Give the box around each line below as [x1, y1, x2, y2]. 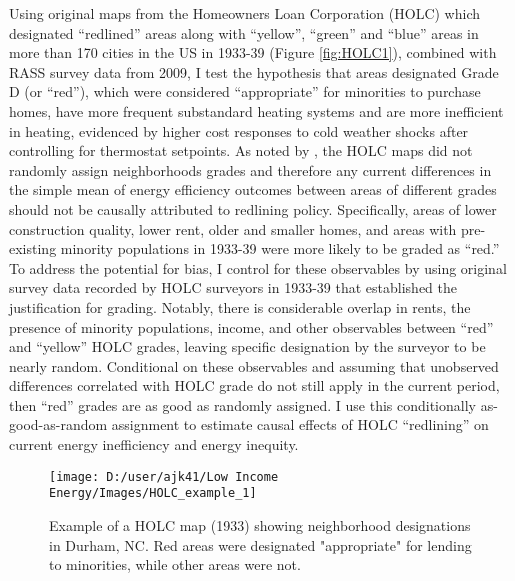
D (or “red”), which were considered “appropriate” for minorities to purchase [9, 81, 481, 102]
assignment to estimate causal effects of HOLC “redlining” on [111, 414, 489, 435]
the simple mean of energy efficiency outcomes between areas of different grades [9, 179, 497, 200]
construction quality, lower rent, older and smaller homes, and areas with [9, 218, 457, 239]
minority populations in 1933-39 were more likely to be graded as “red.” [60, 238, 500, 259]
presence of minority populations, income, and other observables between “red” [9, 316, 494, 337]
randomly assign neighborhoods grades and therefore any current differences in [9, 159, 492, 180]
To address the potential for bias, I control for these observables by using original [9, 257, 507, 278]
